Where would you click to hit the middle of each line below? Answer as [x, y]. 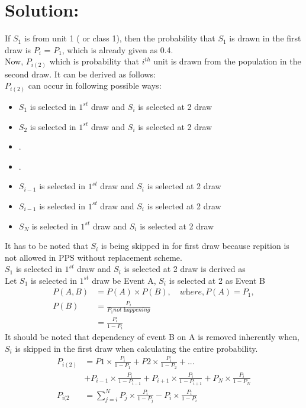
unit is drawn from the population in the [227, 61]
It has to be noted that [46, 246]
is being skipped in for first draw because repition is [195, 246]
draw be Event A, [124, 280]
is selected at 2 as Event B [217, 280]
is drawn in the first [265, 38]
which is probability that [94, 61]
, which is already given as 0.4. [117, 49]
